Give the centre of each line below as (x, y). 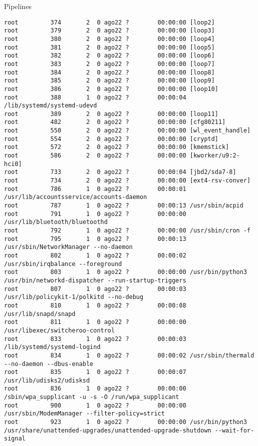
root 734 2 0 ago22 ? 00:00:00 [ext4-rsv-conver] (127, 181)
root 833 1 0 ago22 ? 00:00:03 (95, 339)
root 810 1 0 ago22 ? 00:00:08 (95, 305)
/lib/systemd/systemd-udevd (51, 106)
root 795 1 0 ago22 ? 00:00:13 (95, 239)
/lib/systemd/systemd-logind (52, 347)
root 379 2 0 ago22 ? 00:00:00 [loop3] (110, 31)
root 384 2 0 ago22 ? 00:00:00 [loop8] (110, 72)
